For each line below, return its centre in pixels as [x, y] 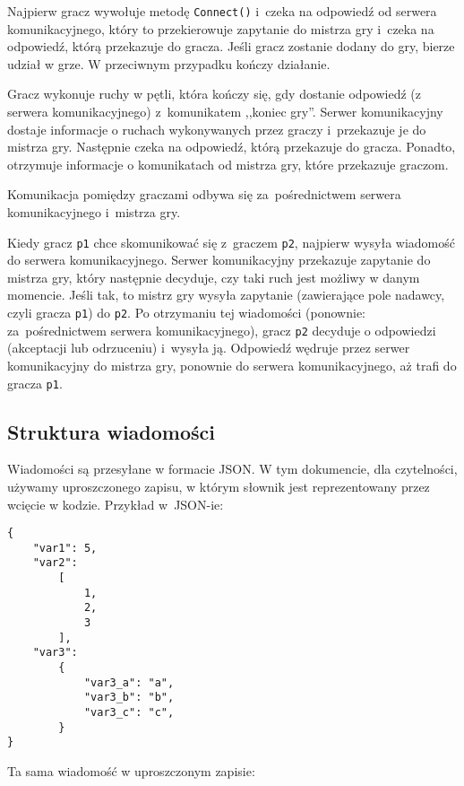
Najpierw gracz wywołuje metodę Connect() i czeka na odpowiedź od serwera [222, 11]
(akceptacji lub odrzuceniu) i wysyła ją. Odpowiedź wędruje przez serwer [209, 348]
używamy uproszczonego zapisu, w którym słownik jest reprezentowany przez [219, 486]
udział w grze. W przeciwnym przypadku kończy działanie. [169, 63]
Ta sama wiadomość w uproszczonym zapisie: [131, 771]
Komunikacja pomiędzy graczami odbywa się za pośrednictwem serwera [204, 194]
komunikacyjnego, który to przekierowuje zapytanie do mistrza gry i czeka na [221, 28]
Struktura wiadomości [112, 431]
